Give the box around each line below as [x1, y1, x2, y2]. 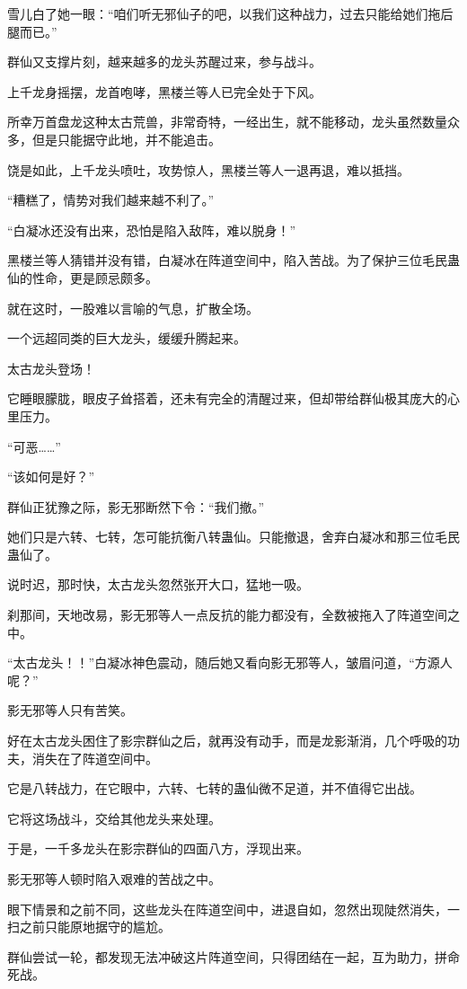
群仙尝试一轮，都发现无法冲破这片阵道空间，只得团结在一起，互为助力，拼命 [7, 947, 460, 966]
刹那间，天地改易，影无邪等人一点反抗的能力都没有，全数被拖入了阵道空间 [7, 605, 447, 624]
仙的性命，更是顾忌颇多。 [7, 268, 158, 287]
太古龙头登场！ [7, 358, 95, 377]
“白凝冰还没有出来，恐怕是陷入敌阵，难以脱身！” [7, 220, 296, 239]
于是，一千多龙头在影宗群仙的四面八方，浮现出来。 [7, 839, 309, 858]
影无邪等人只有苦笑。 [7, 701, 133, 720]
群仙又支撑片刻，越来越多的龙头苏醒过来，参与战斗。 [7, 52, 322, 71]
